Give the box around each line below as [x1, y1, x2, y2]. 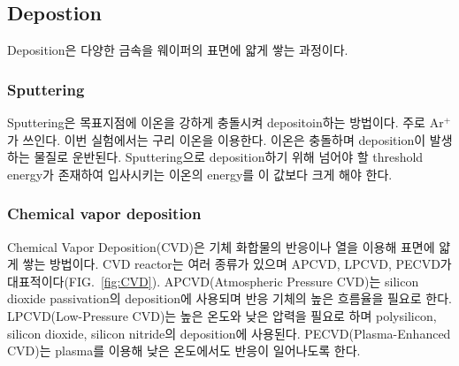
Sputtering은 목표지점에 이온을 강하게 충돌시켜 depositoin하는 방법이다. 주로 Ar [7, 113, 444, 132]
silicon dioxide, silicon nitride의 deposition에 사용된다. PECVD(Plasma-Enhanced [7, 324, 451, 342]
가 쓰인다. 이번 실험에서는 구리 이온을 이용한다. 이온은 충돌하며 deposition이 [7, 130, 426, 149]
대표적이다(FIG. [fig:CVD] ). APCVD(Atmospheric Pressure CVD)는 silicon [7, 271, 419, 290]
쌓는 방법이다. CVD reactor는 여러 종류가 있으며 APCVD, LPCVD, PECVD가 [22, 255, 452, 273]
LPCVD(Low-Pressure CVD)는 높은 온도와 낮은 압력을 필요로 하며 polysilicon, [7, 306, 437, 324]
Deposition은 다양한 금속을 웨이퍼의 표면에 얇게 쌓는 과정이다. [7, 41, 348, 59]
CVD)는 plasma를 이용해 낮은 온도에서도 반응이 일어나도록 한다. [7, 341, 361, 360]
